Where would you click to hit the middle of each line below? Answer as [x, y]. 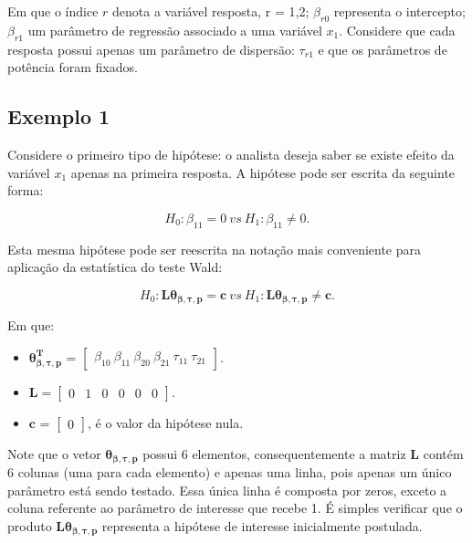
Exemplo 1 [59, 116]
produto [30, 526]
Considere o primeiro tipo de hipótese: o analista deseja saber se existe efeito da [231, 154]
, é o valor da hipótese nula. [166, 422]
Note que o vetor [54, 453]
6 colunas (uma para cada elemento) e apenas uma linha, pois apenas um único [230, 472]
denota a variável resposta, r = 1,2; [211, 11]
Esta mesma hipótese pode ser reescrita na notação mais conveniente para [215, 249]
